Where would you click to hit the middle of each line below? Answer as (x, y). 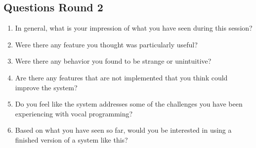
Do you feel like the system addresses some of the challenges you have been (129, 104)
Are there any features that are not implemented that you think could (121, 77)
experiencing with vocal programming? (74, 113)
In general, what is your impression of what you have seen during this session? (134, 28)
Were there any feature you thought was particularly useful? (106, 44)
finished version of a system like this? (71, 139)
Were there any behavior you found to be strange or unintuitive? (113, 61)
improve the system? (46, 87)
